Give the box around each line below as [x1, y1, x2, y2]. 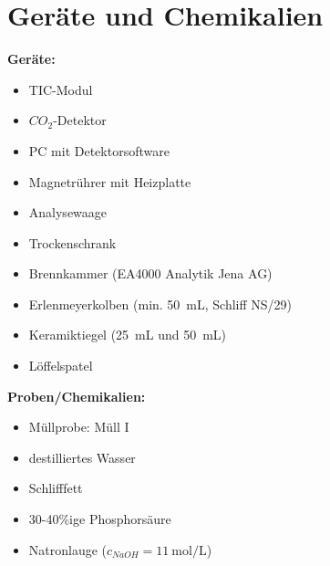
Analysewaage [28, 203, 108, 222]
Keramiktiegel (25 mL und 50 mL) [28, 325, 227, 344]
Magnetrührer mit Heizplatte [28, 172, 191, 191]
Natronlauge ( [28, 540, 108, 559]
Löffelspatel [28, 356, 93, 375]
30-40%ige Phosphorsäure [28, 509, 171, 529]
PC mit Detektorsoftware [28, 141, 170, 160]
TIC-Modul [28, 79, 93, 99]
